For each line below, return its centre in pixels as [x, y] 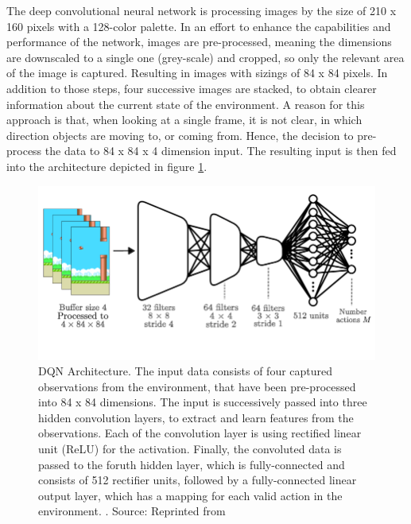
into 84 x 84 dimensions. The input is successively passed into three [203, 402]
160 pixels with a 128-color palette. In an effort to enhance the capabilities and [199, 26]
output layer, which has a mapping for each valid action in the [190, 495]
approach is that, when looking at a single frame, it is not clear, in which [184, 120]
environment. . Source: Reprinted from [132, 511]
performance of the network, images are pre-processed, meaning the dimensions [199, 42]
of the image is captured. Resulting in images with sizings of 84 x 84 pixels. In [197, 73]
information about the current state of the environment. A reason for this [186, 104]
